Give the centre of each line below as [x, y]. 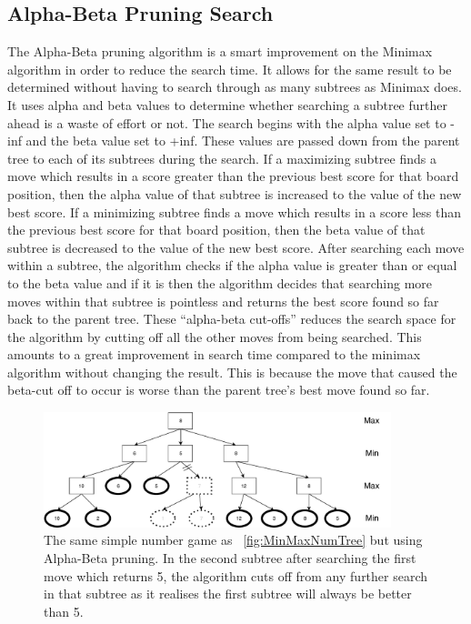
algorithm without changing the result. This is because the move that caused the [232, 372]
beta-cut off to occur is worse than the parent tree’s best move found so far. [219, 390]
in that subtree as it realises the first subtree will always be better [228, 594]
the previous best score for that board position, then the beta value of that [216, 230]
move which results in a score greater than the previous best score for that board [233, 176]
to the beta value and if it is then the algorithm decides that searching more [220, 282]
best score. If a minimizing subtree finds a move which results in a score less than [234, 211]
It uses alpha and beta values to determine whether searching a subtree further [227, 104]
